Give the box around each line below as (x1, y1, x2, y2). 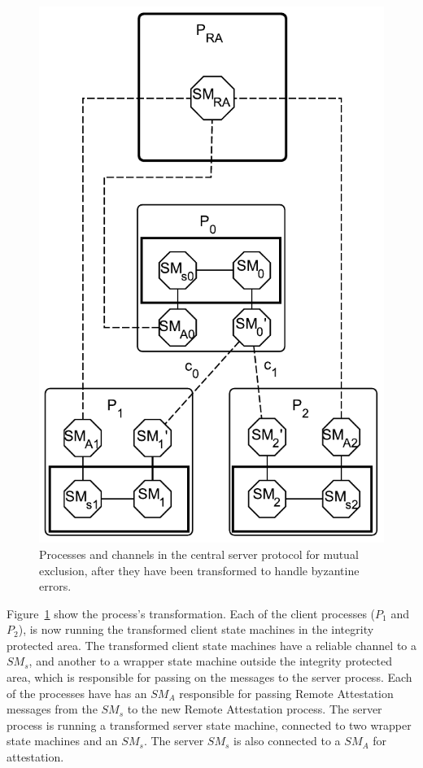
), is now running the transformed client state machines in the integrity (18, 621, 374, 638)
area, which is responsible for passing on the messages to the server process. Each (7, 669, 412, 686)
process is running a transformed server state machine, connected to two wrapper (7, 716, 412, 733)
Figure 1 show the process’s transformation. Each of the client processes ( (7, 604, 376, 622)
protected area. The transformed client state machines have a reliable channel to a (7, 636, 416, 653)
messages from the (7, 700, 98, 718)
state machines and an (7, 732, 118, 749)
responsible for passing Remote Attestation (179, 684, 394, 701)
